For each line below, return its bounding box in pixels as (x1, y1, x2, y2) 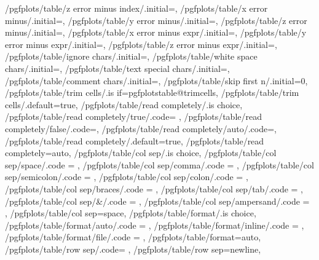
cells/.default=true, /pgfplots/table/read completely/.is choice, (5, 98, 243, 111)
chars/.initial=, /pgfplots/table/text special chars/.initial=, (5, 61, 230, 74)
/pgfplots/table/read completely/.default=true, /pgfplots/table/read (5, 134, 264, 147)
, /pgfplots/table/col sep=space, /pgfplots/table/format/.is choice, (5, 207, 256, 219)
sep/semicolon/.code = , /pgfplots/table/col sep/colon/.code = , (5, 170, 248, 183)
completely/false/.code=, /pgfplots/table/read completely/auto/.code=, (5, 122, 277, 135)
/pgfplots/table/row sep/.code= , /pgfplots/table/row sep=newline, (5, 242, 261, 255)
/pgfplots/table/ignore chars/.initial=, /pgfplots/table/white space (5, 50, 258, 63)
